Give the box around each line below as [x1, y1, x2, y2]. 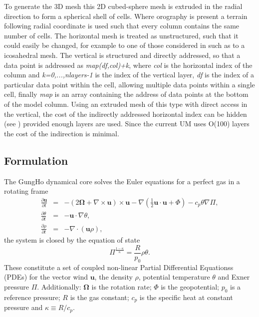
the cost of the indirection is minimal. [4, 128, 119, 138]
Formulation [4, 152, 68, 168]
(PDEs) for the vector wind [4, 272, 88, 282]
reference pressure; [4, 292, 60, 302]
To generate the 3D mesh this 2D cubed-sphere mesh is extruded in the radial [4, 1, 243, 11]
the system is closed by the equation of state [4, 235, 140, 245]
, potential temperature [138, 272, 210, 282]
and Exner [218, 272, 250, 282]
